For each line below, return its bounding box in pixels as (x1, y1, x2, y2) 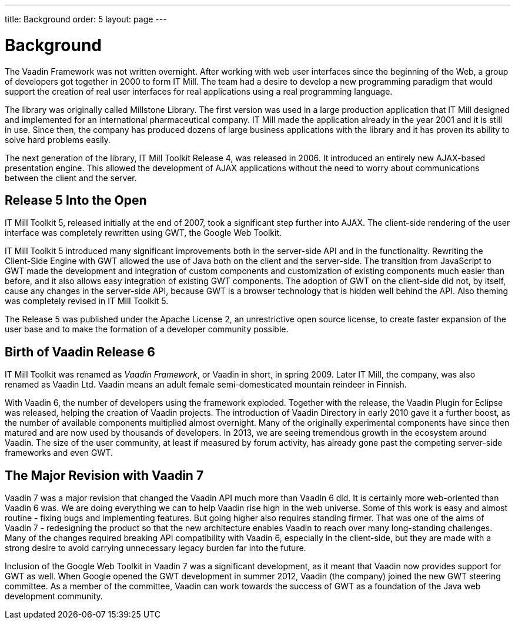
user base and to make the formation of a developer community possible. (5, 324, 289, 335)
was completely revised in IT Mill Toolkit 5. (5, 296, 169, 306)
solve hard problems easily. (5, 134, 111, 145)
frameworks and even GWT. (5, 448, 113, 458)
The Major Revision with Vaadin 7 (5, 468, 204, 483)
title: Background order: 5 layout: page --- (5, 14, 167, 24)
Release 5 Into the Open (5, 192, 147, 208)
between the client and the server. (5, 172, 137, 183)
